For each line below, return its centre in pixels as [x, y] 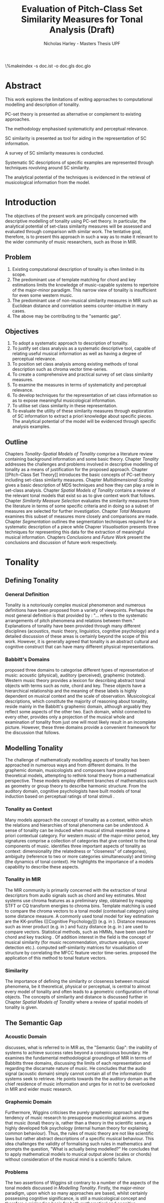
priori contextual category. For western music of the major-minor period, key [82, 836]
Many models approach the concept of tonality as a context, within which [79, 820]
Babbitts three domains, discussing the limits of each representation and [78, 1063]
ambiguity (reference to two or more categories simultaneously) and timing [81, 856]
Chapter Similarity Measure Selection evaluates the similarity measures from [82, 501]
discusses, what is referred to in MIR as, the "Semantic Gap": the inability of [81, 1047]
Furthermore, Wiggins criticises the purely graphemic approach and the [77, 1113]
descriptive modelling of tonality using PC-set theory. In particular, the [76, 221]
